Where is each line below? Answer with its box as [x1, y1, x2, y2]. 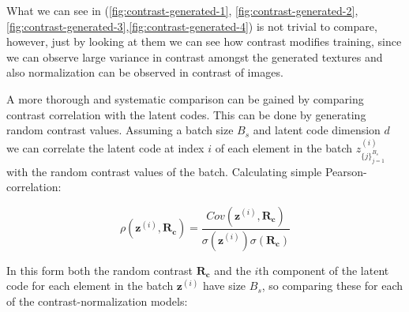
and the [214, 261, 251, 278]
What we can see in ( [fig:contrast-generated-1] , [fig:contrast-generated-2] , [6, 2, 358, 18]
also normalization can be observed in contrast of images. [6, 64, 283, 81]
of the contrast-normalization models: [6, 292, 188, 309]
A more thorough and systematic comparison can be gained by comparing [6, 90, 364, 107]
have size [202, 277, 246, 294]
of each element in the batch [215, 139, 353, 156]
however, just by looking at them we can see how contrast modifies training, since [6, 33, 402, 50]
